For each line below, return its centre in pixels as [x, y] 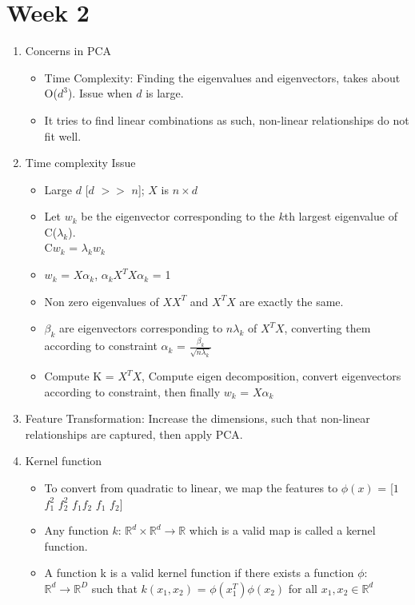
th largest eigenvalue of [341, 216]
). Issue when [100, 93]
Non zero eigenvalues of [102, 301]
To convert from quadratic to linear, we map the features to [191, 487]
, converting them [327, 328]
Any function [76, 530]
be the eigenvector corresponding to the [178, 216]
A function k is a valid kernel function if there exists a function [199, 573]
